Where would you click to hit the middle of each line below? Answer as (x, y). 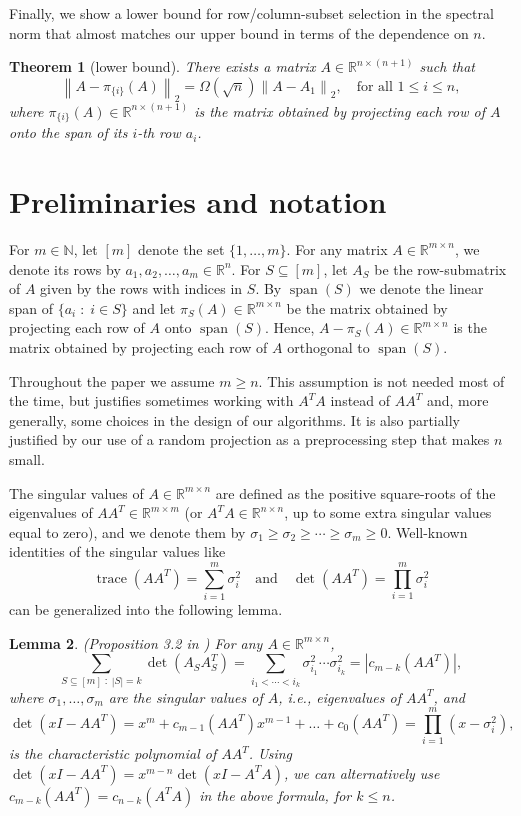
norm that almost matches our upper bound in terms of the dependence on (239, 32)
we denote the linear (421, 288)
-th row (159, 132)
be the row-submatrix (440, 268)
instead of (360, 400)
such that (447, 66)
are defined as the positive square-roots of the (355, 492)
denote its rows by (65, 268)
